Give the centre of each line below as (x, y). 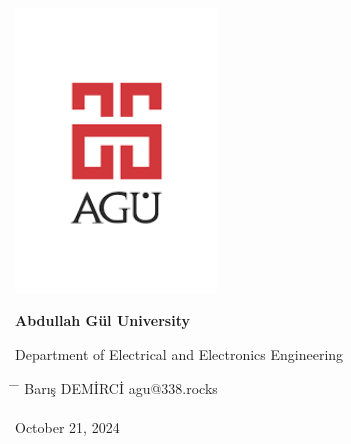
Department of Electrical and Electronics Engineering (179, 353)
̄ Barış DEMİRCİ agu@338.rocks (116, 387)
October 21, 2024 (67, 426)
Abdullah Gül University (102, 320)
